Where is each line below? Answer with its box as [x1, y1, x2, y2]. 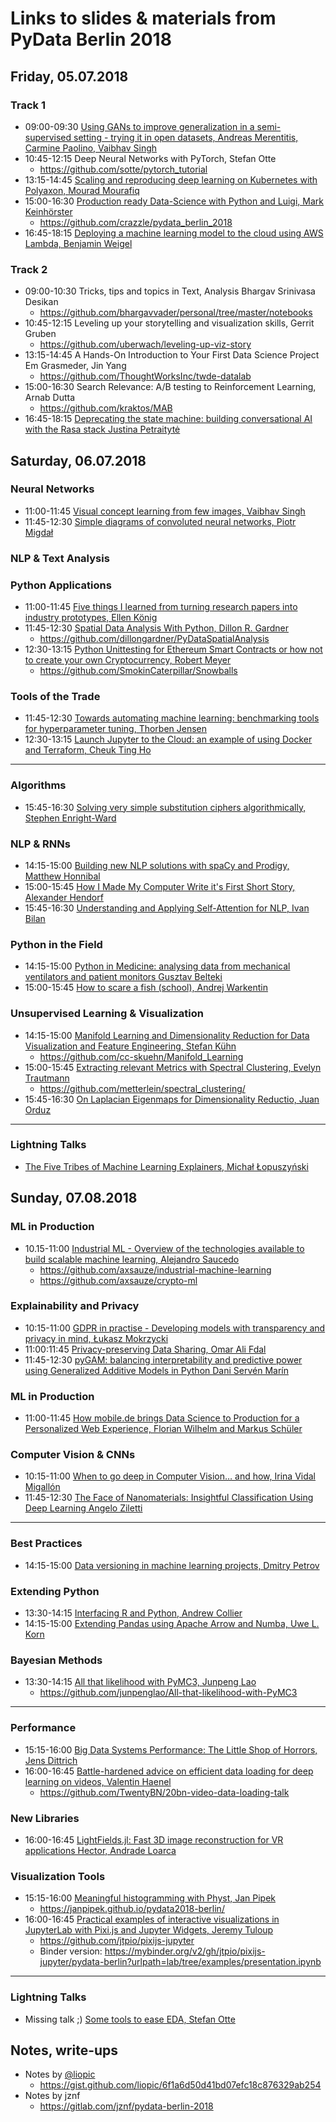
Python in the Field [10, 937, 103, 951]
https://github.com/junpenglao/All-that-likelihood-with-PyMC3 [39, 1687, 298, 1699]
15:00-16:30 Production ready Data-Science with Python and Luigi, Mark [24, 195, 324, 207]
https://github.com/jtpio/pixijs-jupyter [39, 1935, 195, 1947]
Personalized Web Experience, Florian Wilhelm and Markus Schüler [24, 1423, 303, 1435]
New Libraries [10, 1811, 80, 1825]
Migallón [24, 1481, 61, 1493]
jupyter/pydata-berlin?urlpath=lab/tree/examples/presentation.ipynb [39, 1956, 322, 1968]
